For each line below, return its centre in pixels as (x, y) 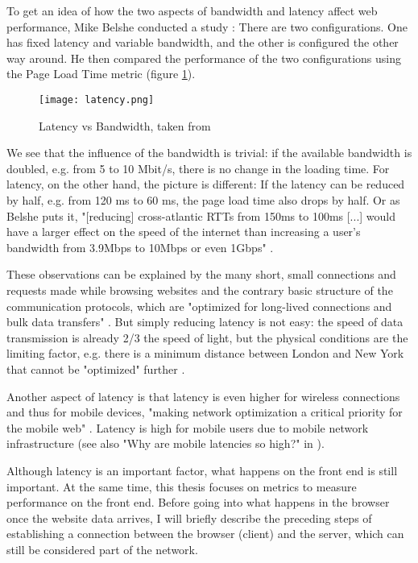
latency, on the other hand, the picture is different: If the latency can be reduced (206, 184)
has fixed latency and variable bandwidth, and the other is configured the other (203, 42)
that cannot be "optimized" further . (96, 368)
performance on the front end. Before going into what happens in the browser (198, 502)
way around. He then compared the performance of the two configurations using (204, 58)
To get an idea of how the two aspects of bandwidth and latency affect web (192, 10)
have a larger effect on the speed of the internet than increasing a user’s (184, 232)
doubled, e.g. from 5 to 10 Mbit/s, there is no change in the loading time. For (198, 168)
